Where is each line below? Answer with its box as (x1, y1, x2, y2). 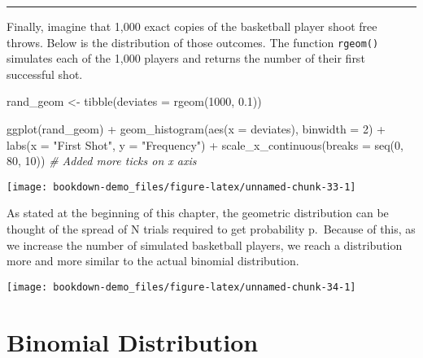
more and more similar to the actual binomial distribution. (7, 252, 299, 269)
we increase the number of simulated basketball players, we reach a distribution (7, 236, 403, 253)
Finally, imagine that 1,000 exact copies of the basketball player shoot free (7, 18, 377, 34)
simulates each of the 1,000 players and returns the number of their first (7, 50, 365, 67)
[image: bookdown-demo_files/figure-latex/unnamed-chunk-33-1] (7, 181, 356, 193)
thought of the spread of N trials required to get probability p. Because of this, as (7, 220, 416, 238)
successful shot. (7, 65, 83, 82)
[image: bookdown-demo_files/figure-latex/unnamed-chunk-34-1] (7, 281, 356, 293)
